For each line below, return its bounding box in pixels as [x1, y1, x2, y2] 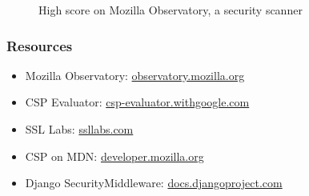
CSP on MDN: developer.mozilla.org [25, 147, 204, 164]
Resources [6, 35, 73, 55]
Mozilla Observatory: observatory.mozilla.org [25, 66, 245, 83]
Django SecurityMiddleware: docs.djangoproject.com [25, 174, 283, 191]
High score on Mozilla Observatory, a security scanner [38, 2, 303, 18]
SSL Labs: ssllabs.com [25, 121, 134, 137]
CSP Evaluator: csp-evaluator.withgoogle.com [25, 94, 250, 110]
